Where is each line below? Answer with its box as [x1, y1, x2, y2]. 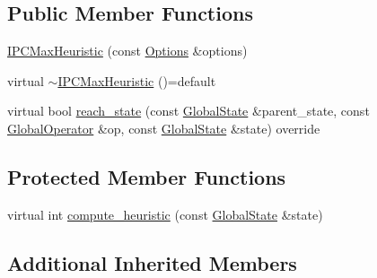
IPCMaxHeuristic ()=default [57, 71, 216, 90]
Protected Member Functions [7, 162, 286, 190]
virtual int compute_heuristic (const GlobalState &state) [7, 204, 323, 223]
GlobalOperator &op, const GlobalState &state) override [7, 118, 320, 137]
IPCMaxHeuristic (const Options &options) [7, 41, 248, 60]
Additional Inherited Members [7, 248, 297, 276]
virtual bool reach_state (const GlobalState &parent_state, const [7, 101, 370, 120]
